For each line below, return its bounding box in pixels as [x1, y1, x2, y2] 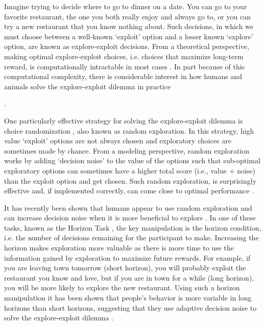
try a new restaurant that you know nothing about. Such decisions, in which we [4, 21, 254, 32]
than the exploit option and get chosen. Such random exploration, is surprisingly [4, 175, 257, 186]
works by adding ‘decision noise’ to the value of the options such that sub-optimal [4, 155, 260, 166]
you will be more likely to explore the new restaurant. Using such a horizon [4, 282, 240, 293]
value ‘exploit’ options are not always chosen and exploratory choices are [4, 135, 231, 146]
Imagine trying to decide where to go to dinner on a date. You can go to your [4, 1, 247, 11]
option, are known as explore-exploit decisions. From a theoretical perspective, [4, 41, 249, 52]
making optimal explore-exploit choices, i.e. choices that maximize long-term [4, 51, 244, 61]
